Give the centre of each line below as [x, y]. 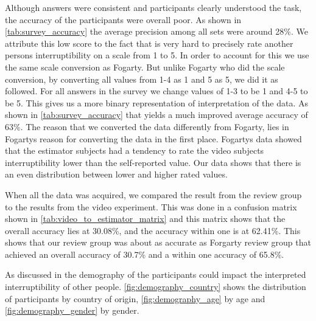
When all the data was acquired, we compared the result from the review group [153, 194]
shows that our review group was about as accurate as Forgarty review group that [158, 242]
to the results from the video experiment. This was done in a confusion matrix [151, 206]
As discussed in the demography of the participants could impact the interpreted [156, 274]
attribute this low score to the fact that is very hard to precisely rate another [149, 43]
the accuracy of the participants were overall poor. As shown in [123, 19]
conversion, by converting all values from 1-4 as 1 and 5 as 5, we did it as [142, 79]
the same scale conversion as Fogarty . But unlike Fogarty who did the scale [145, 67]
